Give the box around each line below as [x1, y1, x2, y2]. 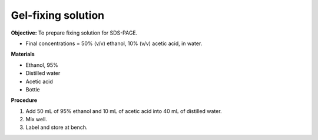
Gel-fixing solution [11, 9, 105, 22]
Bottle [25, 86, 41, 93]
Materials [11, 50, 35, 58]
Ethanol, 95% [25, 62, 58, 69]
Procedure [11, 97, 38, 104]
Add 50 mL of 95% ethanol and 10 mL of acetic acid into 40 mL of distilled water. [25, 107, 222, 114]
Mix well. [25, 116, 47, 123]
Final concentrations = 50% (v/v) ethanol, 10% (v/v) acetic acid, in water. [25, 40, 203, 47]
